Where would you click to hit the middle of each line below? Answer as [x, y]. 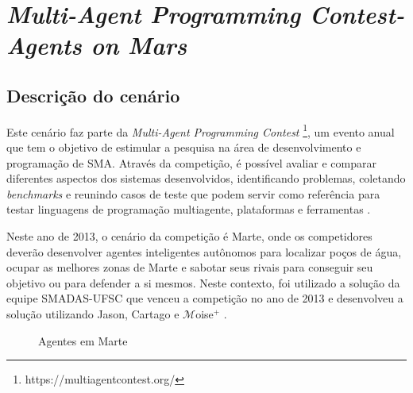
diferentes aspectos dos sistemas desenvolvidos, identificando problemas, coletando [206, 178]
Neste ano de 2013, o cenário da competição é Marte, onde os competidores [189, 235]
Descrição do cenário [93, 95]
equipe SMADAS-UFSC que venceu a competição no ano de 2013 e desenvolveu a [205, 298]
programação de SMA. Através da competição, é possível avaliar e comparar [191, 162]
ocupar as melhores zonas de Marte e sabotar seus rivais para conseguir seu [190, 267]
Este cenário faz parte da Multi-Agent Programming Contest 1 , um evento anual [201, 130]
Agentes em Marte [83, 340]
